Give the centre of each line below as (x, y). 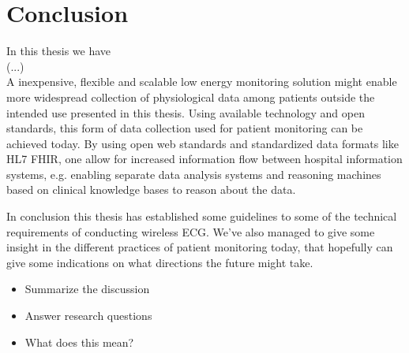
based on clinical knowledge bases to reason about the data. (151, 190)
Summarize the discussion (87, 289)
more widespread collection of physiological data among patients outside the (191, 97)
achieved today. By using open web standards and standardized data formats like (203, 143)
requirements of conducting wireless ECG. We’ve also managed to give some (191, 231)
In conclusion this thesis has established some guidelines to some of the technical (202, 216)
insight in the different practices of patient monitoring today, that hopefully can (200, 247)
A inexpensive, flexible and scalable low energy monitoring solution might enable (202, 82)
